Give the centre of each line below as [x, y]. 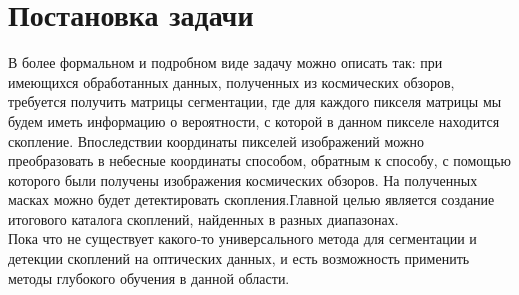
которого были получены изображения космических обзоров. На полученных [243, 179]
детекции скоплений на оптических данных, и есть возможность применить [239, 258]
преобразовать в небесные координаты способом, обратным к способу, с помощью [259, 160]
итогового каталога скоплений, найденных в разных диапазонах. [203, 218]
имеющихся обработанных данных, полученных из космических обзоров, [231, 81]
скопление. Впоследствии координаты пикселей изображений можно [216, 140]
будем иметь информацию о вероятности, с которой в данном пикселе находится [254, 120]
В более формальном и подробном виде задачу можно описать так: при [225, 62]
